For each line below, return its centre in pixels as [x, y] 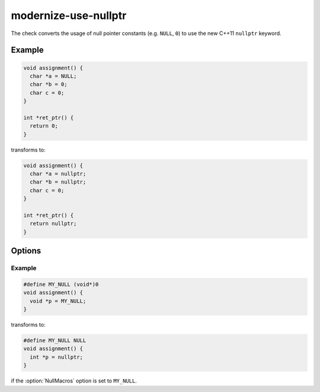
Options [26, 251]
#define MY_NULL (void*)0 [61, 284]
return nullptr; [53, 224]
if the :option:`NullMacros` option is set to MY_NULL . [74, 381]
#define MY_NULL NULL [55, 341]
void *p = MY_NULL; [58, 301]
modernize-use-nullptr [69, 15]
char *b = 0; [49, 84]
